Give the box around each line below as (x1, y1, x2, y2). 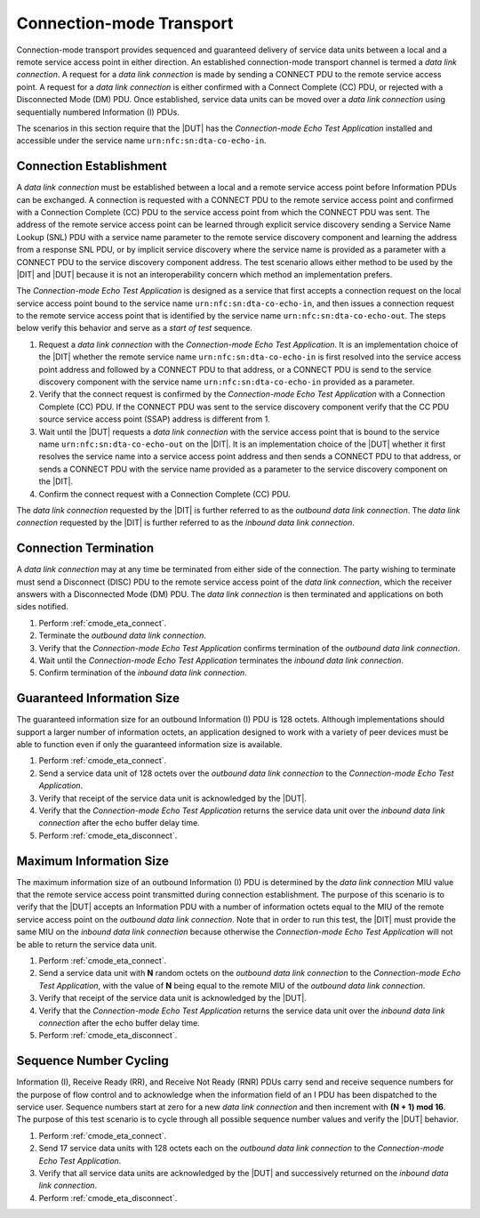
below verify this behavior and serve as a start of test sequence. (16, 323, 253, 334)
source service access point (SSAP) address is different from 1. (38, 414, 270, 424)
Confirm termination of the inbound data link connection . (38, 667, 248, 678)
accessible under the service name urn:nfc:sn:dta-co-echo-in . (16, 135, 267, 146)
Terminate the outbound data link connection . (38, 630, 206, 641)
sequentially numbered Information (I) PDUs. (16, 107, 180, 117)
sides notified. (16, 601, 68, 612)
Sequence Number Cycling (16, 1053, 169, 1069)
